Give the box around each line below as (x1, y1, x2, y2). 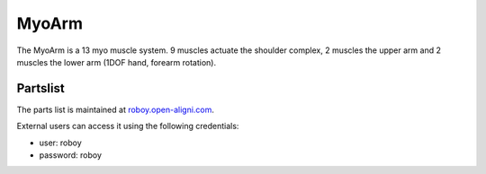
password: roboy (39, 150, 103, 161)
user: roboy (39, 137, 83, 148)
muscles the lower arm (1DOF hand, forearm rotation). (16, 57, 216, 67)
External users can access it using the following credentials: (16, 121, 239, 132)
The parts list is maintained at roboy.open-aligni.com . (16, 104, 215, 115)
